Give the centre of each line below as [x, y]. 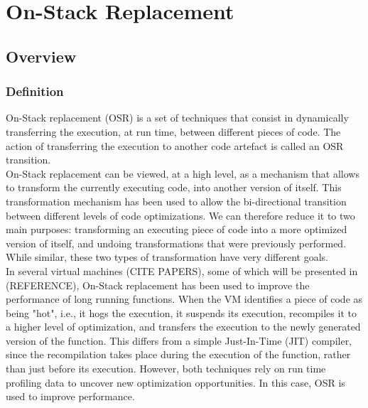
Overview [41, 56]
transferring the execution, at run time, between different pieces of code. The [173, 131]
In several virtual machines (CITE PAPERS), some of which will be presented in [182, 270]
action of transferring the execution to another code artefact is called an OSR [175, 145]
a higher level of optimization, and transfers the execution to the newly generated [183, 327]
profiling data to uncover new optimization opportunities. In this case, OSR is [175, 382]
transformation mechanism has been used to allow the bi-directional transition [176, 201]
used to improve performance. [70, 396]
